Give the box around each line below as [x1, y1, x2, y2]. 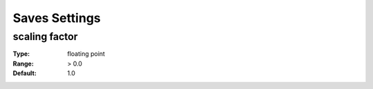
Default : [12, 69, 37, 77]
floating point [67, 50, 105, 58]
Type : [12, 50, 30, 58]
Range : [12, 59, 34, 68]
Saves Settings [12, 10, 101, 26]
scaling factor [12, 30, 78, 43]
